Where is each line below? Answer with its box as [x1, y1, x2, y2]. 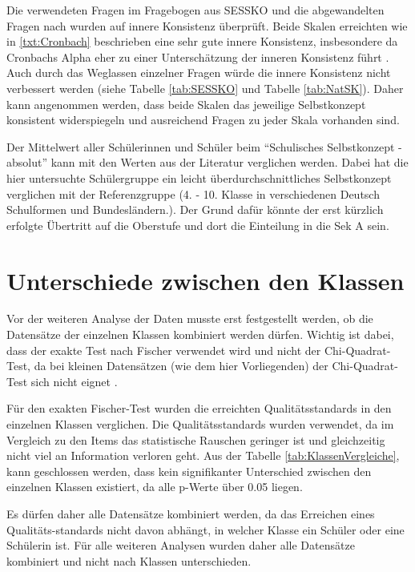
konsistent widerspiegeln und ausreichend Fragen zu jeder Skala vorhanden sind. [6, 111, 400, 128]
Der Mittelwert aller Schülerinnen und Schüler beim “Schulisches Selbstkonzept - [6, 138, 402, 155]
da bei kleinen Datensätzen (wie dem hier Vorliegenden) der [34, 357, 328, 374]
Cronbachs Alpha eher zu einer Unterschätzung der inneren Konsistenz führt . [6, 48, 389, 65]
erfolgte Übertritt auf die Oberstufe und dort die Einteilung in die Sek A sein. [6, 216, 389, 233]
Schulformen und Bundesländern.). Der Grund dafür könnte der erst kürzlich [6, 201, 384, 218]
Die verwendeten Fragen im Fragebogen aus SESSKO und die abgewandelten [6, 2, 385, 18]
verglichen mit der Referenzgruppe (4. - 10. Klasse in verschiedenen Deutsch [6, 185, 380, 202]
